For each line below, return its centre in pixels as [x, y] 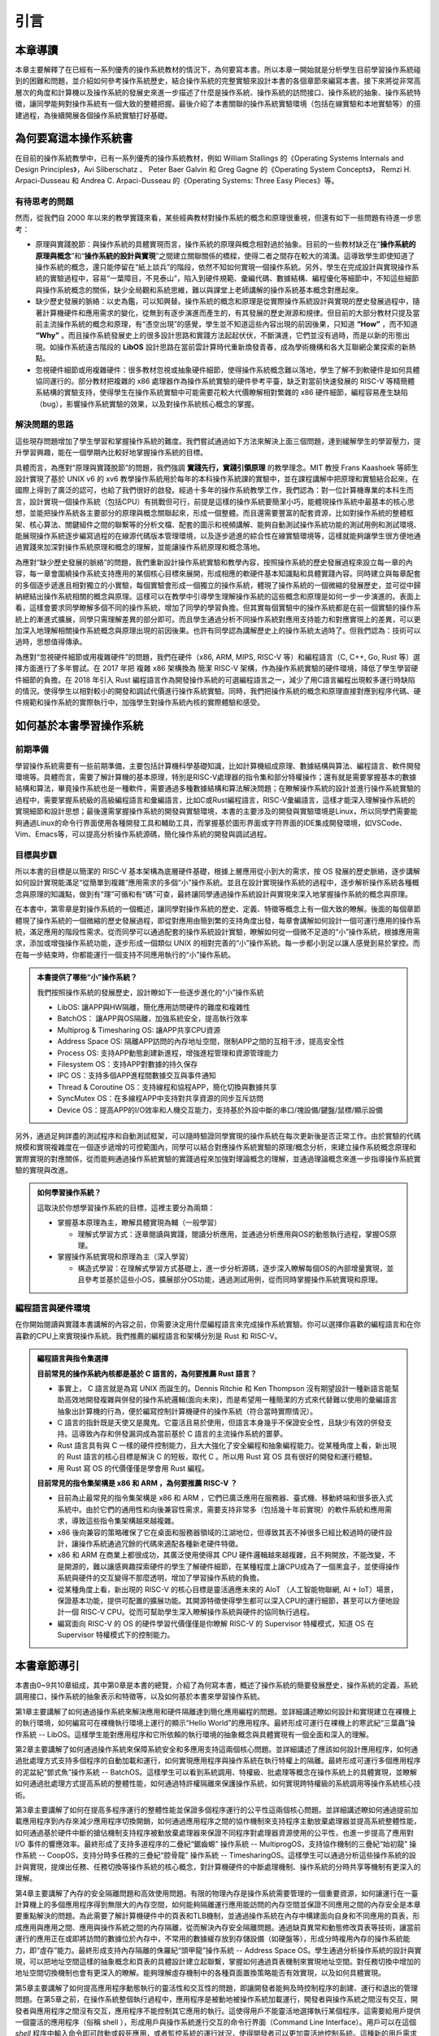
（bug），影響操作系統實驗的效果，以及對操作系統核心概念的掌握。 [147, 404]
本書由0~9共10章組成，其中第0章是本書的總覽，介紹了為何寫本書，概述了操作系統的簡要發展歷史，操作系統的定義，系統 [217, 1685]
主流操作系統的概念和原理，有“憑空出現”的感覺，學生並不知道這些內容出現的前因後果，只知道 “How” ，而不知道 [230, 324]
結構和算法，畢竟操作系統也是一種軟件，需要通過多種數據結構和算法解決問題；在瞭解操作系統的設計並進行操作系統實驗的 [218, 788]
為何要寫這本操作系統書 [74, 138]
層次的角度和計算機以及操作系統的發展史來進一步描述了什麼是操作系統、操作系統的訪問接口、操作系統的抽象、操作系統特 [218, 92]
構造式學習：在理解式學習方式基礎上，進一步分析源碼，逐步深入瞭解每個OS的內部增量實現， [232, 1268]
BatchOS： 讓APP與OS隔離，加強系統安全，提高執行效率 [152, 1019]
